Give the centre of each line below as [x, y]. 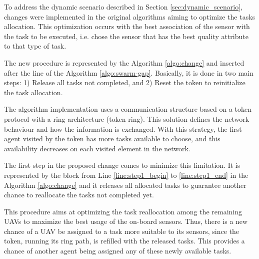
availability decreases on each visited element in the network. [97, 148]
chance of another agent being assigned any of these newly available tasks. [118, 251]
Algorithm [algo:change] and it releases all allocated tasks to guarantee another [125, 185]
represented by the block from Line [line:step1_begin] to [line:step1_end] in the [126, 175]
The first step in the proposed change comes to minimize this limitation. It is [122, 165]
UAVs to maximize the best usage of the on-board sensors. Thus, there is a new [126, 221]
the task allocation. [33, 92]
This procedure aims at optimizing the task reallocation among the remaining [123, 211]
